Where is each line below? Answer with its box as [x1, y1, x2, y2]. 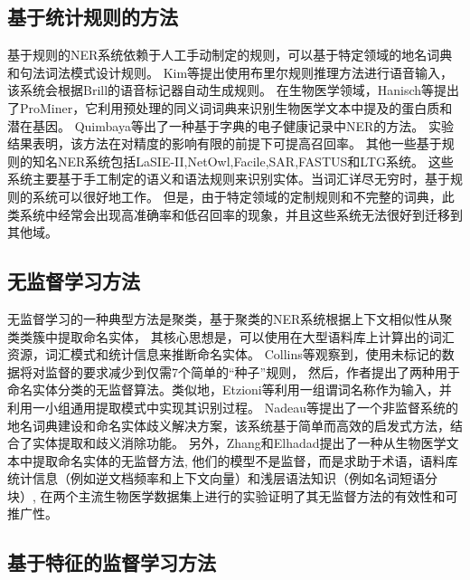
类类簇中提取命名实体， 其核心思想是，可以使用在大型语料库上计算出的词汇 [7, 327, 455, 346]
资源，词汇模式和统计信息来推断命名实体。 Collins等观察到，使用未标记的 [7, 345, 442, 364]
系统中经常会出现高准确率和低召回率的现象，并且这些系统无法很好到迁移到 [19, 204, 463, 223]
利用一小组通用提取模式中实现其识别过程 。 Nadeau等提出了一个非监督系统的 [7, 397, 458, 416]
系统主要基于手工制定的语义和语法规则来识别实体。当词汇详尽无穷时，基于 [7, 169, 450, 188]
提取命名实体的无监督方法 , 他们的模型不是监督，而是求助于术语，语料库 [32, 451, 458, 470]
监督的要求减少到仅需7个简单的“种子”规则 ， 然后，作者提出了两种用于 [44, 362, 460, 381]
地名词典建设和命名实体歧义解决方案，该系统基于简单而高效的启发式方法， [7, 415, 450, 434]
